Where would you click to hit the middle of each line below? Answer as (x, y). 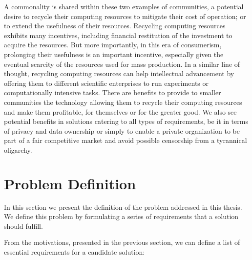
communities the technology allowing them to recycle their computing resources (123, 102)
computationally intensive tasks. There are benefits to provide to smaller (113, 92)
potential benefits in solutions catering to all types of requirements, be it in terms (126, 121)
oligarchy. (18, 150)
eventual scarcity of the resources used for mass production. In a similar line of (122, 64)
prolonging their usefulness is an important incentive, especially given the (114, 54)
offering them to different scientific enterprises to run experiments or (106, 83)
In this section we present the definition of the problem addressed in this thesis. (123, 207)
